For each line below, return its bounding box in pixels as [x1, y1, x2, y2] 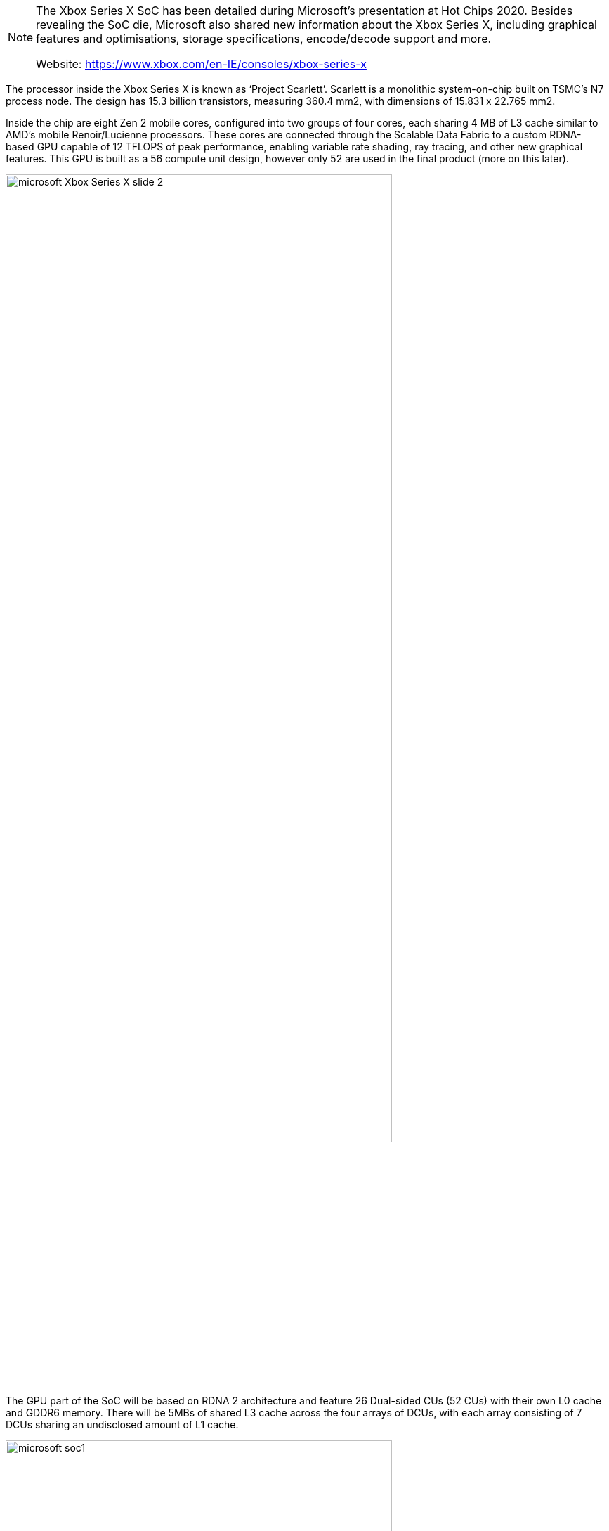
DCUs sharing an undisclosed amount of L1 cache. [6, 1418, 239, 1430]
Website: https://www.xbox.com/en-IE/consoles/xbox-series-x [36, 57, 367, 71]
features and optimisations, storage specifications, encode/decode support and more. [36, 32, 492, 46]
